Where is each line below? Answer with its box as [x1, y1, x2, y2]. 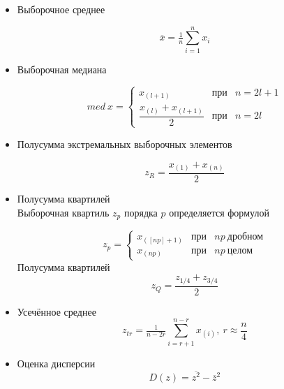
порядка [124, 205, 158, 219]
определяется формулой [169, 205, 269, 219]
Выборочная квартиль [17, 205, 110, 219]
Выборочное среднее [17, 2, 105, 16]
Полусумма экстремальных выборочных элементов [17, 136, 232, 151]
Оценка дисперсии [17, 355, 96, 370]
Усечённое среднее [17, 304, 96, 318]
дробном [227, 232, 264, 242]
